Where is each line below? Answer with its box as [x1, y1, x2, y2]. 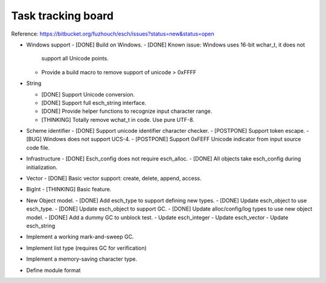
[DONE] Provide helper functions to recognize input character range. [41, 107, 213, 115]
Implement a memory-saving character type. [26, 255, 138, 262]
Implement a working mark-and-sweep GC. [26, 233, 134, 241]
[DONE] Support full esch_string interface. [41, 99, 147, 106]
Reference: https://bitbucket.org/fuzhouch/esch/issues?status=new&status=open [11, 30, 214, 37]
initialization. [26, 164, 57, 171]
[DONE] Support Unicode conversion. [41, 91, 135, 98]
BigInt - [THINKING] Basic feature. [26, 186, 112, 193]
